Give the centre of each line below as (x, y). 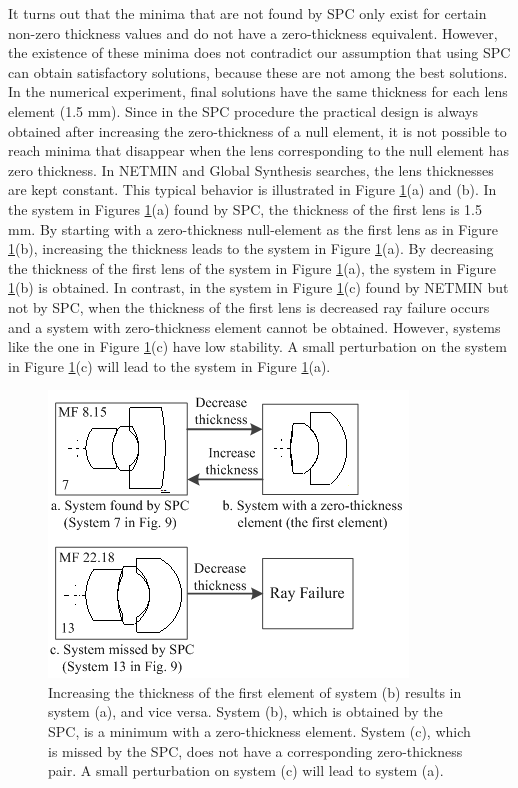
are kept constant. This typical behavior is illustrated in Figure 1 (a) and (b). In (252, 189)
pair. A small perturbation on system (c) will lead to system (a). (246, 770)
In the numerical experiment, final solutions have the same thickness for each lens (258, 91)
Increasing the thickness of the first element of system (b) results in (255, 691)
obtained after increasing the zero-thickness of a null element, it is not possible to (257, 130)
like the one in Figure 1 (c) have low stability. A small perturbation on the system (257, 346)
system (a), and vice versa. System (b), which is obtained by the (245, 711)
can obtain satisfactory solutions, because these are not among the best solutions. (258, 71)
